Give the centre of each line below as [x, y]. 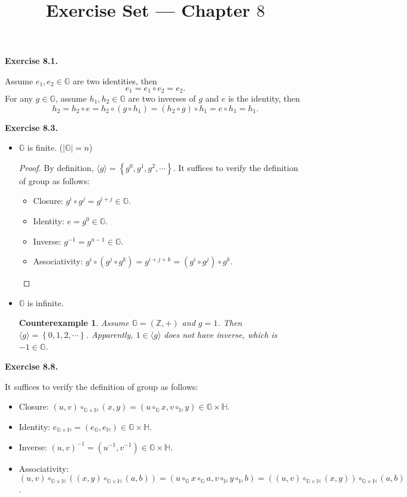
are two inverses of [162, 98]
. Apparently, [109, 334]
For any [19, 98]
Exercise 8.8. [31, 366]
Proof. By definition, [56, 167]
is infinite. [45, 302]
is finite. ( [45, 147]
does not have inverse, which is [221, 334]
